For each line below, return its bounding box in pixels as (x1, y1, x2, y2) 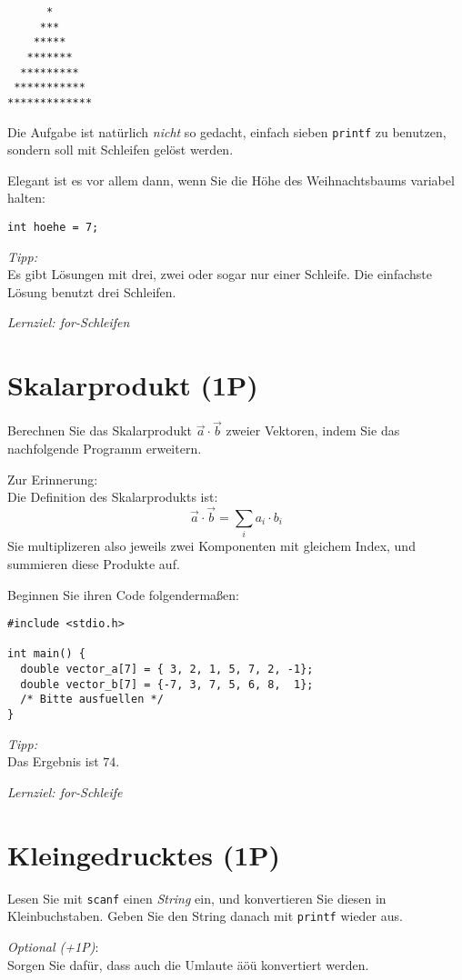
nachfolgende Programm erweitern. (7, 439, 202, 457)
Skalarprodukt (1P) (7, 366, 258, 404)
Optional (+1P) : (7, 936, 99, 955)
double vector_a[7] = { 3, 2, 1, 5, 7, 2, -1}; (20, 663, 314, 676)
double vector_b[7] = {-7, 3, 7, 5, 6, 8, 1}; (20, 677, 314, 691)
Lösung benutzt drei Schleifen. (7, 282, 176, 301)
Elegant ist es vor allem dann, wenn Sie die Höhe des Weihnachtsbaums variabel (7, 170, 455, 189)
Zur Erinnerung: (7, 469, 98, 488)
